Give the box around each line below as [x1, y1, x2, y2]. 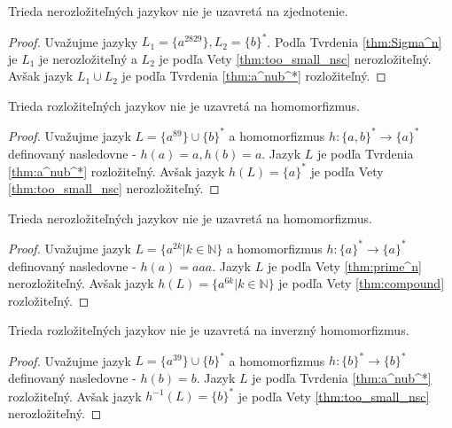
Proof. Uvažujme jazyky [8, 32, 138, 51]
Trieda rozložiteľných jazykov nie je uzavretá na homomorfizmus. [8, 96, 360, 114]
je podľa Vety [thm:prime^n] [267, 256, 422, 275]
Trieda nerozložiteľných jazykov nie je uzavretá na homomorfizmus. [8, 208, 372, 227]
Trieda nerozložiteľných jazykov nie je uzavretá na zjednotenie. [8, 2, 348, 19]
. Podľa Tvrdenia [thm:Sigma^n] [267, 32, 442, 51]
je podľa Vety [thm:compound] [278, 274, 445, 292]
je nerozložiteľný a [39, 49, 137, 67]
